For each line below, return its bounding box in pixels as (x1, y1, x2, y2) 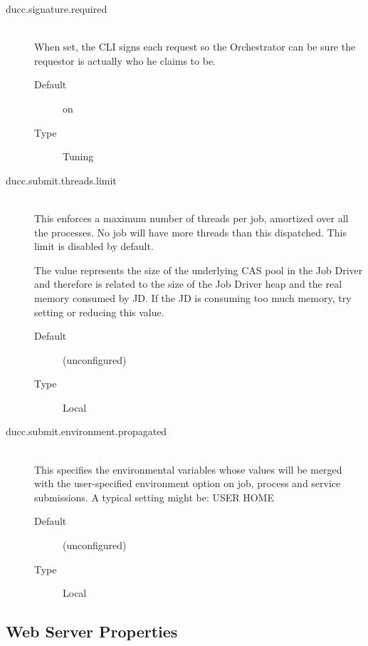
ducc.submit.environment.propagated (6, 424, 167, 439)
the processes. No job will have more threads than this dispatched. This (34, 224, 347, 239)
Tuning (63, 149, 94, 164)
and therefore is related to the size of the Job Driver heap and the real (34, 276, 342, 291)
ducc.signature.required (6, 1, 107, 16)
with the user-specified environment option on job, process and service (34, 476, 341, 491)
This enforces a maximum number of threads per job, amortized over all (34, 210, 349, 225)
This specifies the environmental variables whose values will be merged (34, 462, 342, 476)
